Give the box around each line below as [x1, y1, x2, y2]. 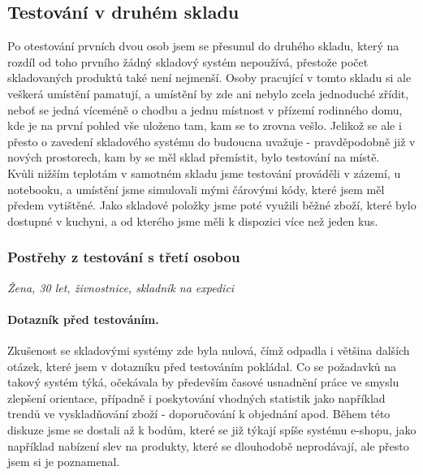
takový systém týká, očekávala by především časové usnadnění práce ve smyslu [7, 374, 399, 391]
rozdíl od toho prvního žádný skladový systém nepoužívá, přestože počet [7, 53, 369, 70]
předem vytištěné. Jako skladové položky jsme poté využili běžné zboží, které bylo [7, 196, 417, 214]
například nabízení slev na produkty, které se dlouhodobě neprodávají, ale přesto [7, 437, 409, 454]
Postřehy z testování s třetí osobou [7, 247, 240, 267]
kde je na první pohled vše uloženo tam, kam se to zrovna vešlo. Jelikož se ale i [7, 117, 402, 134]
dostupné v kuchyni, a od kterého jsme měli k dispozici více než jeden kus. [7, 212, 378, 229]
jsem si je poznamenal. [7, 453, 120, 470]
